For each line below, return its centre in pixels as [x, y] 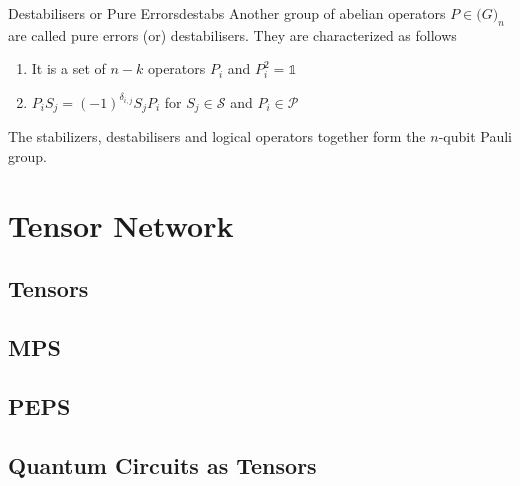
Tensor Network [121, 224]
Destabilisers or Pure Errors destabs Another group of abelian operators [227, 13]
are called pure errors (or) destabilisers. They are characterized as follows [232, 34]
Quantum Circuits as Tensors [162, 464]
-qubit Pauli [475, 136]
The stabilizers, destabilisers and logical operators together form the [217, 136]
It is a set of [68, 68]
